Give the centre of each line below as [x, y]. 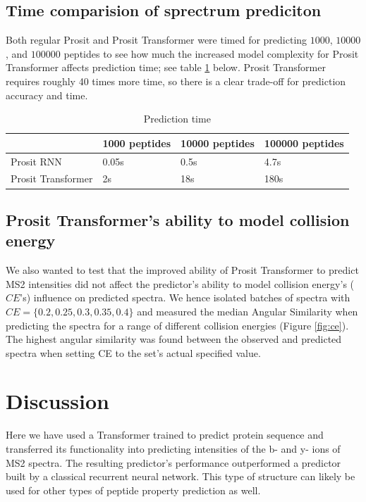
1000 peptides [137, 143]
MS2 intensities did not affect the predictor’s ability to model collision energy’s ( [180, 283]
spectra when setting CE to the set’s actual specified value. [133, 352]
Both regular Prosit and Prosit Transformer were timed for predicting [157, 40]
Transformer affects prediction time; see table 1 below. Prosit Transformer [166, 67]
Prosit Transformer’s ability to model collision [178, 219]
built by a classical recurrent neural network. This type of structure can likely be [181, 476]
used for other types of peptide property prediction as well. [133, 490]
